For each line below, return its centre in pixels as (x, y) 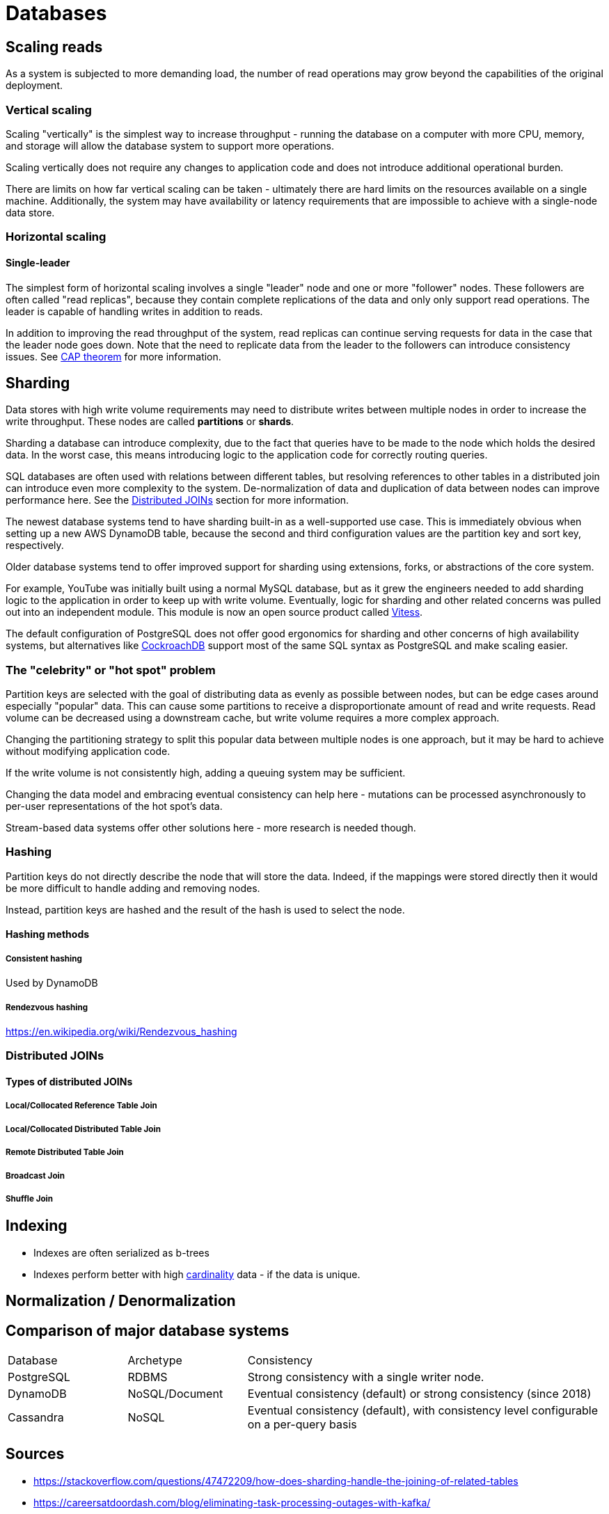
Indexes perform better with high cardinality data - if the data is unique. (197, 1274)
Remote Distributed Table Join (65, 1153)
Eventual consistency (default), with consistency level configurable (423, 1411)
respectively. (35, 545)
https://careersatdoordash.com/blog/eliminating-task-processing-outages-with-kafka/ (232, 1502)
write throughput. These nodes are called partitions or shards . (150, 422)
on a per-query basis (302, 1425)
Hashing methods (48, 934)
